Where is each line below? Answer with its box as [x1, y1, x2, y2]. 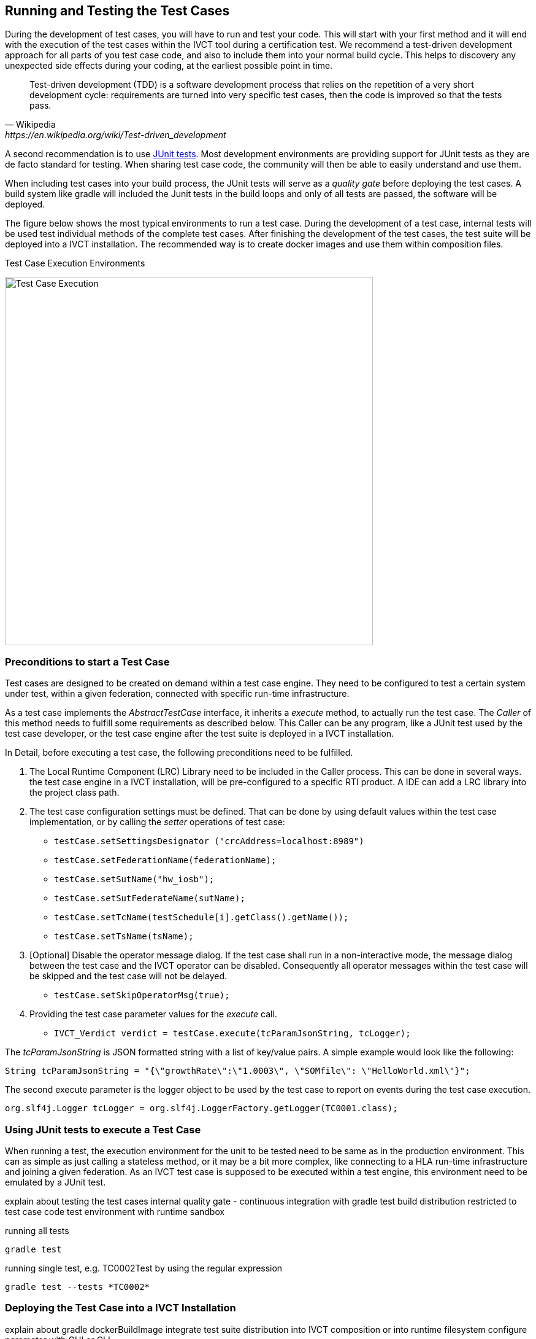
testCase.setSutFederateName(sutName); [54, 893, 245, 904]
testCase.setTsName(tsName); [54, 931, 194, 942]
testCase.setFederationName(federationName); [54, 855, 277, 866]
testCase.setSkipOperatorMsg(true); [54, 990, 230, 1001]
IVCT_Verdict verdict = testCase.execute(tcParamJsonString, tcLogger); [54, 1028, 411, 1039]
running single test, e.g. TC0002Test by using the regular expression [5, 1262, 283, 1273]
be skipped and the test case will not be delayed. [29, 971, 228, 982]
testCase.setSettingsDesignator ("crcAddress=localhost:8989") [54, 836, 364, 847]
